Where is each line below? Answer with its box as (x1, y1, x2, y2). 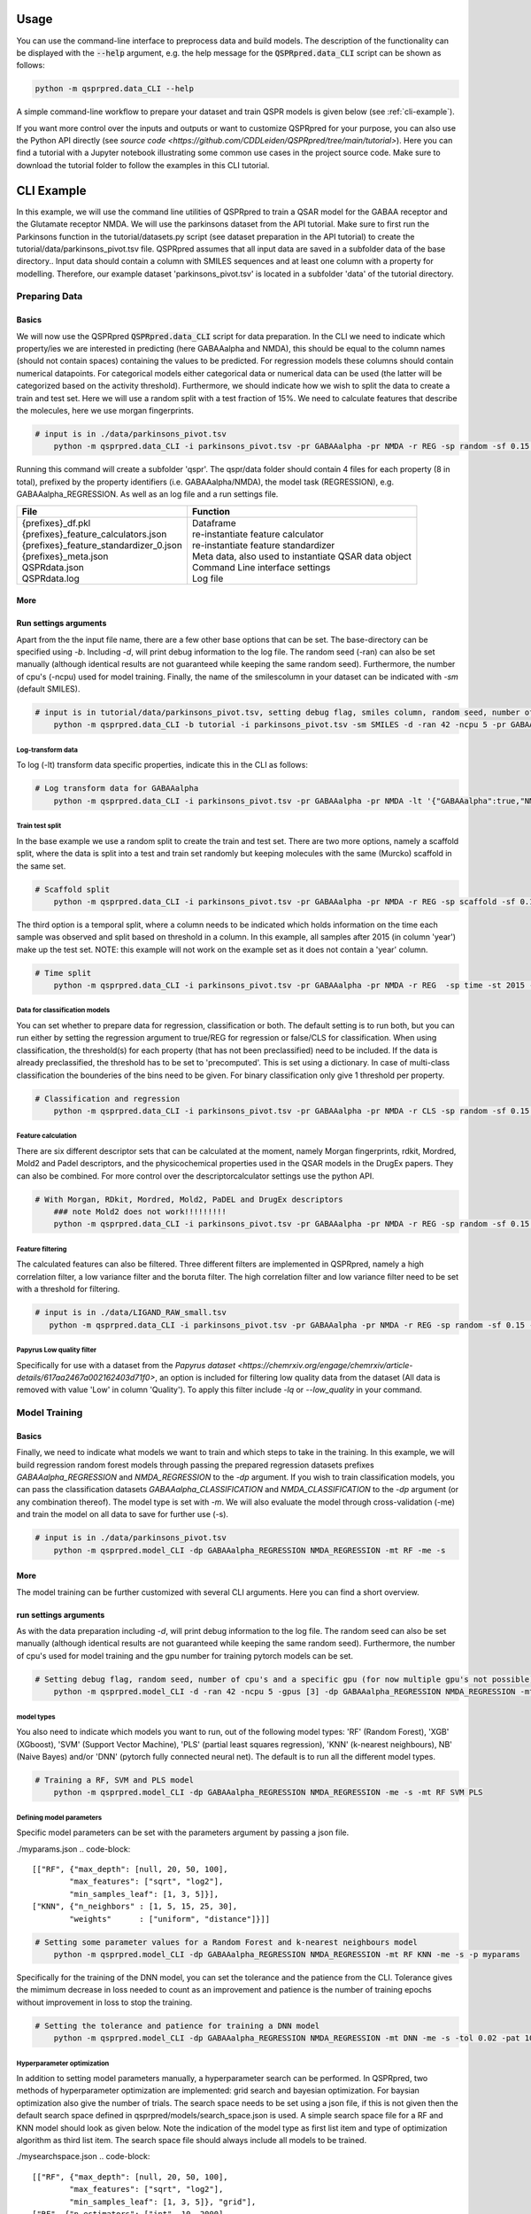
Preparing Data (16, 290, 83, 303)
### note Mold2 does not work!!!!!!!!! (53, 1207, 227, 1217)
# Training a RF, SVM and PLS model (35, 1775, 195, 1784)
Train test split (16, 822, 62, 831)
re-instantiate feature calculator (191, 528, 325, 540)
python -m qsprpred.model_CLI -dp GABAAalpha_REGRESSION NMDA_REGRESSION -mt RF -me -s (53, 1545, 446, 1555)
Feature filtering (16, 1244, 67, 1253)
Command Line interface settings (191, 561, 331, 573)
